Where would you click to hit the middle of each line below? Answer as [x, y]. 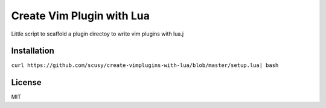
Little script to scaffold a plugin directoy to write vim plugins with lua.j [97, 34]
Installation [33, 51]
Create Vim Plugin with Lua [81, 16]
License [26, 82]
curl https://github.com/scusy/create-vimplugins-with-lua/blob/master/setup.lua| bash [145, 65]
